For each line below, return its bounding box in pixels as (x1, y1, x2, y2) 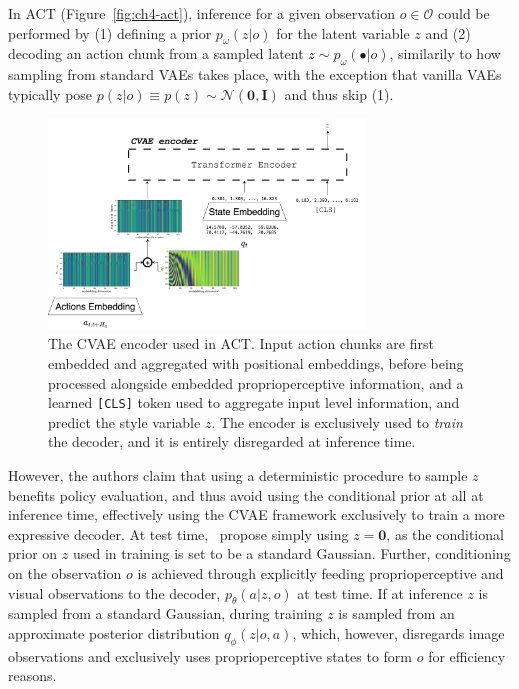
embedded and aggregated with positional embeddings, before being (48, 353, 464, 374)
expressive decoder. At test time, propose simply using (8, 523, 349, 544)
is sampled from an (338, 603, 455, 624)
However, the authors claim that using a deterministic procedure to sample (8, 465, 468, 486)
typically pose (8, 83, 93, 104)
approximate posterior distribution (8, 623, 220, 644)
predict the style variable (48, 411, 201, 432)
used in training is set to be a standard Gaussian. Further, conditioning (72, 543, 511, 564)
